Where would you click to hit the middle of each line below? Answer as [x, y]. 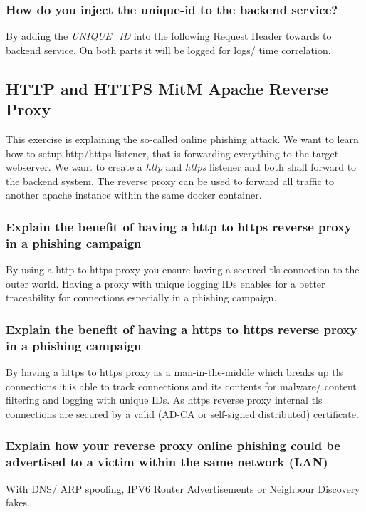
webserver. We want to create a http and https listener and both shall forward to [181, 167]
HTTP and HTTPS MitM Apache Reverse [167, 88]
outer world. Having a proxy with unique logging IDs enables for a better [166, 283]
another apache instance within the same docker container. [134, 195]
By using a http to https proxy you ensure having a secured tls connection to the [183, 270]
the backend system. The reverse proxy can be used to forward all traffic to [170, 181]
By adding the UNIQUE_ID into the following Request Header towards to [169, 36]
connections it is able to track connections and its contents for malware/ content [181, 386]
